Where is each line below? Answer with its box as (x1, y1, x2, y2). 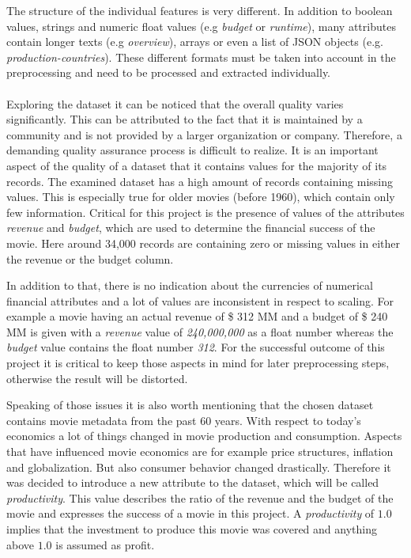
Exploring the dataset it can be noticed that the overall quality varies (6, 95, 344, 112)
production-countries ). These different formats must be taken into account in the (6, 48, 396, 65)
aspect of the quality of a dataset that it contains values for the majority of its (6, 157, 387, 173)
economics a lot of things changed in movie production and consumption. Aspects (6, 427, 402, 444)
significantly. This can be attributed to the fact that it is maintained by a (6, 111, 363, 127)
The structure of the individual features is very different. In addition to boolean (6, 2, 393, 18)
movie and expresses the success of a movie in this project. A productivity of (6, 505, 375, 522)
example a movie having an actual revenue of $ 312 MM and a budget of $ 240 (6, 308, 388, 325)
